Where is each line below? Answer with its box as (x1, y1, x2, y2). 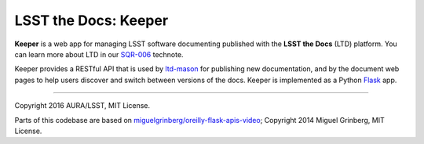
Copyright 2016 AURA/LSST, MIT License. (14, 101, 151, 110)
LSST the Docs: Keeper (14, 12, 169, 29)
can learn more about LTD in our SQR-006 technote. (14, 49, 184, 59)
